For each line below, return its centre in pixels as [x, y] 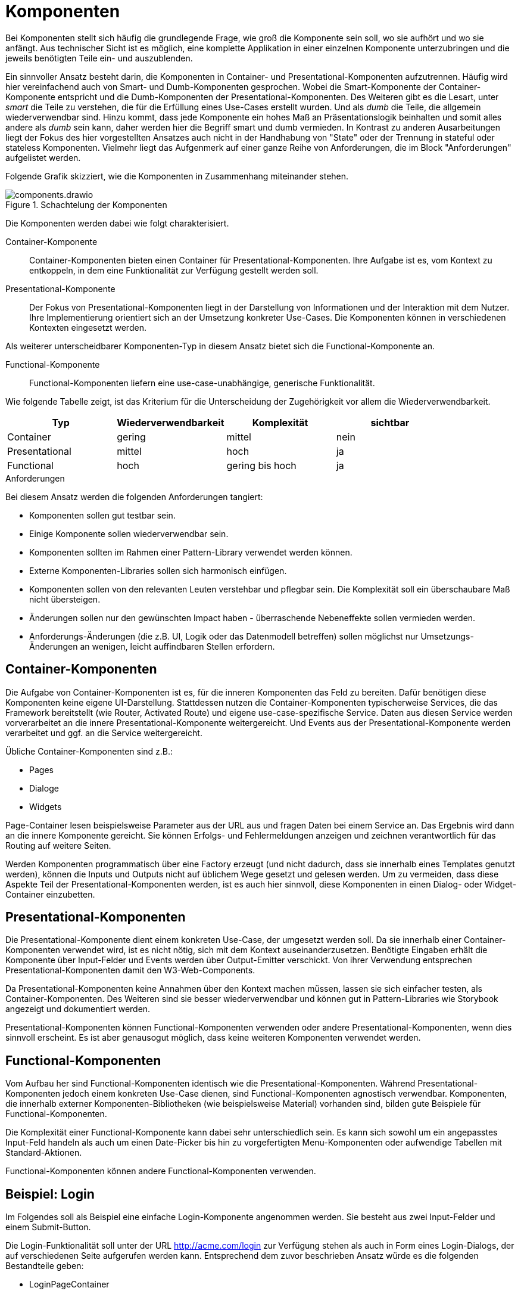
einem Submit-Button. [48, 1227]
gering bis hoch [261, 465]
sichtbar [390, 422]
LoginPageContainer [69, 1284]
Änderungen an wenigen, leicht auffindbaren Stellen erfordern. [152, 646]
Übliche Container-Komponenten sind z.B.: [89, 751]
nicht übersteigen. [65, 599]
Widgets [46, 806]
